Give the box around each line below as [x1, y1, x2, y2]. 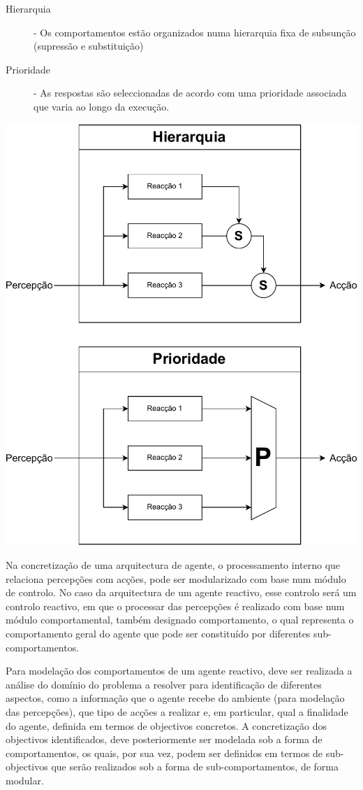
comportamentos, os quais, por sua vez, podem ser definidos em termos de [6, 745, 323, 760]
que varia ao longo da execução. [34, 99, 170, 113]
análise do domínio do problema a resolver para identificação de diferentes [6, 677, 322, 691]
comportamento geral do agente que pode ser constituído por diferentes [6, 626, 311, 641]
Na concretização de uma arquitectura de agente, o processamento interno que [6, 558, 341, 572]
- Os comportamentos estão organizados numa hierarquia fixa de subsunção [34, 24, 356, 39]
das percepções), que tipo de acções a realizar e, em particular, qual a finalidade [6, 705, 348, 719]
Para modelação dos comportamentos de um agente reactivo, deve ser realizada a [6, 663, 353, 678]
